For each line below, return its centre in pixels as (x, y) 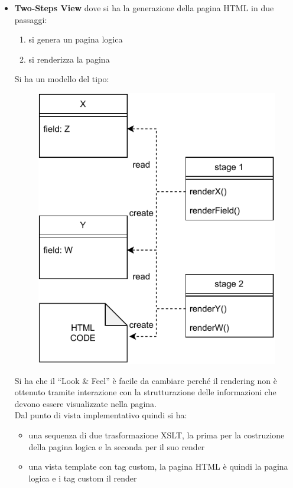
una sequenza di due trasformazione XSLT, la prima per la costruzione (157, 435)
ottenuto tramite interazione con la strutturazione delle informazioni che (145, 392)
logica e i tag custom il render (83, 478)
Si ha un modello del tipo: (62, 79)
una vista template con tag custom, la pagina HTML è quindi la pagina (158, 466)
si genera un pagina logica (76, 39)
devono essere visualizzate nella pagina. (85, 403)
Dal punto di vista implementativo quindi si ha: (101, 415)
